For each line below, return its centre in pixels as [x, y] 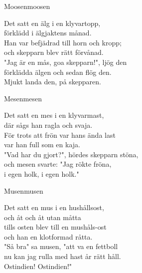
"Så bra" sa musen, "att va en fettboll [61, 246]
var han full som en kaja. [42, 144]
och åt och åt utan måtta [43, 217]
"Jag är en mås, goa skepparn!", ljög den [66, 62]
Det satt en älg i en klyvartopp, [52, 23]
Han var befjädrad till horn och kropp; [63, 42]
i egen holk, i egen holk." [42, 173]
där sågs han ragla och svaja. [48, 125]
